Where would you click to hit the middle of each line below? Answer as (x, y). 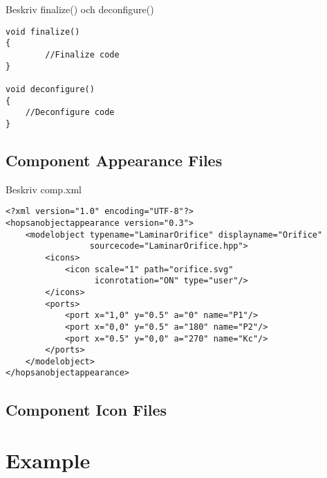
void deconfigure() (50, 89)
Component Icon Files (86, 409)
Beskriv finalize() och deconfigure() (80, 9)
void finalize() (43, 32)
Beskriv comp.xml (44, 189)
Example (48, 460)
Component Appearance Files (114, 160)
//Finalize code (82, 54)
